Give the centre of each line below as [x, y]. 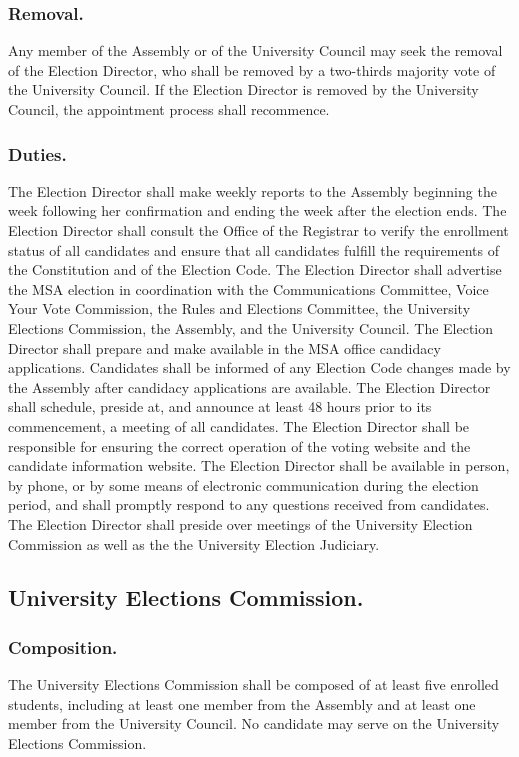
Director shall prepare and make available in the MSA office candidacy [224, 347]
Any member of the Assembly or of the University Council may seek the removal [255, 50]
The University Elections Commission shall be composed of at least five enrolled [253, 684]
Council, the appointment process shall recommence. [169, 109]
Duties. [37, 153]
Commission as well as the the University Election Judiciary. [194, 543]
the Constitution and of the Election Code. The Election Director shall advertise [255, 269]
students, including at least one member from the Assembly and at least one [242, 703]
